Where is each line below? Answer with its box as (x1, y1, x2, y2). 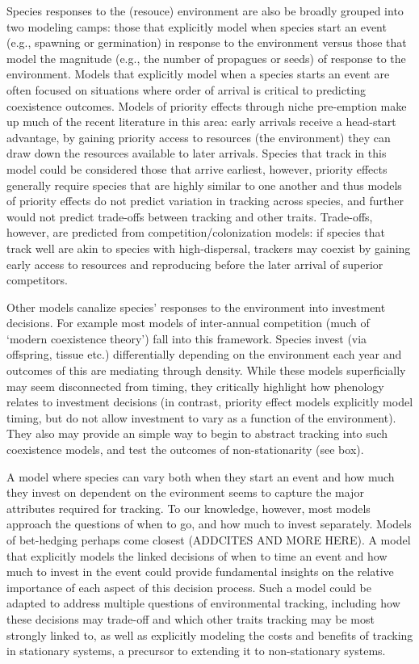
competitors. (6, 271, 68, 288)
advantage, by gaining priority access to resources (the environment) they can (6, 128, 391, 145)
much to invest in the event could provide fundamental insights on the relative (6, 563, 394, 580)
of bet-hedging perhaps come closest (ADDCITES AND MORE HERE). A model (6, 532, 411, 548)
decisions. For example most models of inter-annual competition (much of (6, 314, 370, 331)
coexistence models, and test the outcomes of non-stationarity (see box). (6, 441, 364, 458)
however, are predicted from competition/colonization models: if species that (6, 224, 385, 241)
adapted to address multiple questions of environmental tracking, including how (6, 595, 400, 611)
